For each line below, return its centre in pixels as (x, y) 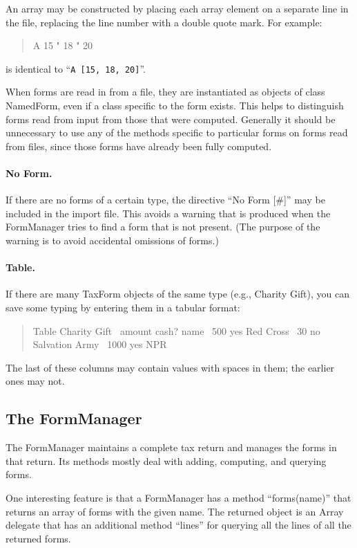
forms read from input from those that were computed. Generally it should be (171, 119)
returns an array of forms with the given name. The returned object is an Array (175, 511)
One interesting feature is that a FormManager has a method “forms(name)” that (178, 497)
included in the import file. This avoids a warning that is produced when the (168, 213)
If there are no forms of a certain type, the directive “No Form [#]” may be (165, 200)
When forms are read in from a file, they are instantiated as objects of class (165, 92)
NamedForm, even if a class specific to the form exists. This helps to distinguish (175, 106)
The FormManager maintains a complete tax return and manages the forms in (171, 447)
